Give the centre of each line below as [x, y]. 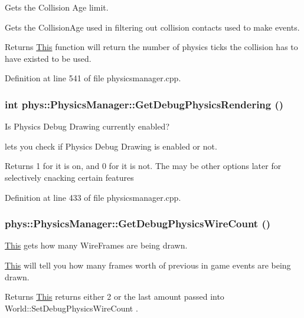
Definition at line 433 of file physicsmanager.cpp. [93, 197]
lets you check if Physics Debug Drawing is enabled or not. [111, 146]
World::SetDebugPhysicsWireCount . [71, 308]
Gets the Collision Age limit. [57, 7]
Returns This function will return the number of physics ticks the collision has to [151, 47]
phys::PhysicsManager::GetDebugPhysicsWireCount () [138, 223]
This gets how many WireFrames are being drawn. [96, 245]
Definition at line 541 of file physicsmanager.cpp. [93, 78]
